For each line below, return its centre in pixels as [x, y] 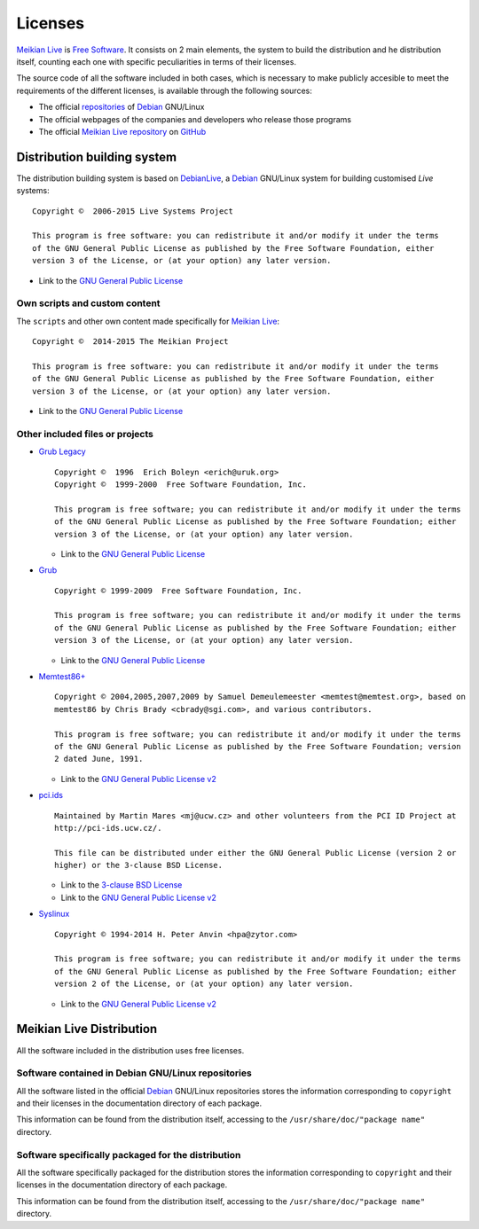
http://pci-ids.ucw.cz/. [108, 828]
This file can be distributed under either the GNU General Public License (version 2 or [255, 853]
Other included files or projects [85, 434]
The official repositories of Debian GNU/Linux [122, 107]
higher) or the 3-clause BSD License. [139, 865]
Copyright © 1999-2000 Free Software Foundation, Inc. [181, 484]
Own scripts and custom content [88, 303]
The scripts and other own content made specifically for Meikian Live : [148, 321]
